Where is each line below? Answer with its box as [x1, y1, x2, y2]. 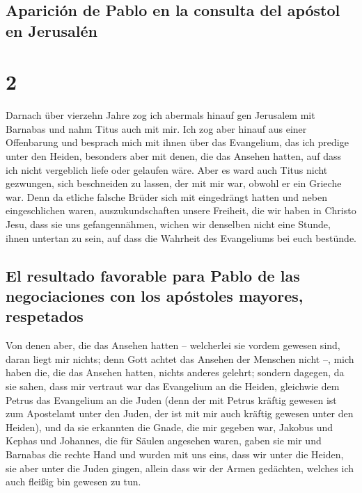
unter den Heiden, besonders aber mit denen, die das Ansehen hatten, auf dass [6, 149, 342, 163]
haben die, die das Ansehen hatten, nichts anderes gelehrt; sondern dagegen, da [6, 365, 345, 380]
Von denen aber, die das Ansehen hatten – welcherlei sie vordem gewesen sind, [6, 338, 340, 353]
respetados [6, 305, 84, 327]
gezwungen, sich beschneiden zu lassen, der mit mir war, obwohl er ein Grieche [6, 176, 342, 191]
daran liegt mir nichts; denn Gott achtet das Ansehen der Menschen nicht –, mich [6, 351, 354, 366]
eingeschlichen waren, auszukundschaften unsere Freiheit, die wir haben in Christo [6, 203, 356, 218]
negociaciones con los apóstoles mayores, [6, 285, 304, 307]
